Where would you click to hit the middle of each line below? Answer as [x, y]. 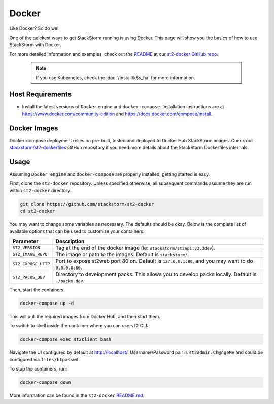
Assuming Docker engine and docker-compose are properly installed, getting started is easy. [110, 174]
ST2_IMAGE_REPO [30, 255]
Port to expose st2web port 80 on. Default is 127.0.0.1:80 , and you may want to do [154, 261]
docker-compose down [45, 382]
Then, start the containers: [37, 290]
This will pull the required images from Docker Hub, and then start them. [85, 316]
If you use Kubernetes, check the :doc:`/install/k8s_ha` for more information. [115, 77]
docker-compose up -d [47, 303]
